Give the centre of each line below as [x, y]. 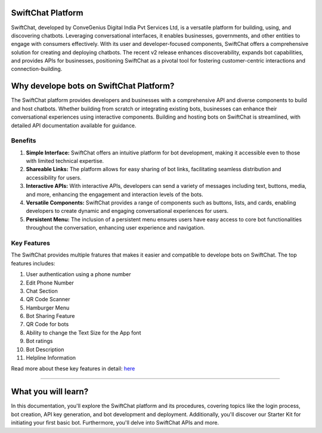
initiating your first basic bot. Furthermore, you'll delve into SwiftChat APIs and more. [115, 423]
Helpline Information [51, 358]
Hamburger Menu [48, 308]
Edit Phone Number [50, 283]
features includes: [33, 263]
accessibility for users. [54, 177]
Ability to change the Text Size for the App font [83, 333]
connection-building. [37, 69]
